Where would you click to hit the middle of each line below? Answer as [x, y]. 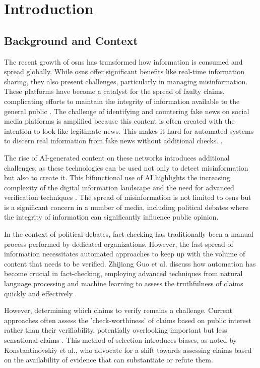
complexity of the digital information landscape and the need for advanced [119, 187]
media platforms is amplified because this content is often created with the [119, 121]
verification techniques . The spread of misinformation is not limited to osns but [128, 197]
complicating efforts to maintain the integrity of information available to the [122, 101]
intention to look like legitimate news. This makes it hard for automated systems [129, 130]
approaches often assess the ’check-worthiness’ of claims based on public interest [128, 320]
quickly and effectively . [41, 293]
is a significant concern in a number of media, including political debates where [126, 207]
